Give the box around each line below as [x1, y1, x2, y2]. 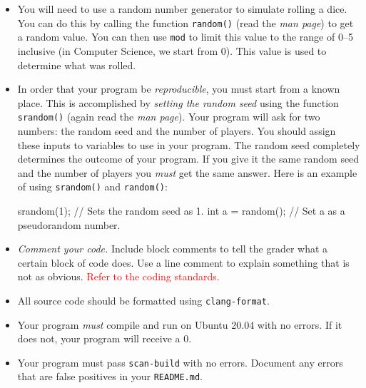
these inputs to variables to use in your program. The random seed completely [17, 137, 360, 152]
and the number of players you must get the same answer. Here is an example [17, 165, 357, 180]
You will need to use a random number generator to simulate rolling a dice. [17, 1, 347, 16]
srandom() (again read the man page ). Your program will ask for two [17, 109, 320, 124]
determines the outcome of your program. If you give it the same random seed [17, 151, 360, 166]
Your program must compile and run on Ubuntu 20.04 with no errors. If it [17, 317, 342, 332]
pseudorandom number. [17, 217, 121, 232]
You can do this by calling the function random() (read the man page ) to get [17, 15, 354, 30]
